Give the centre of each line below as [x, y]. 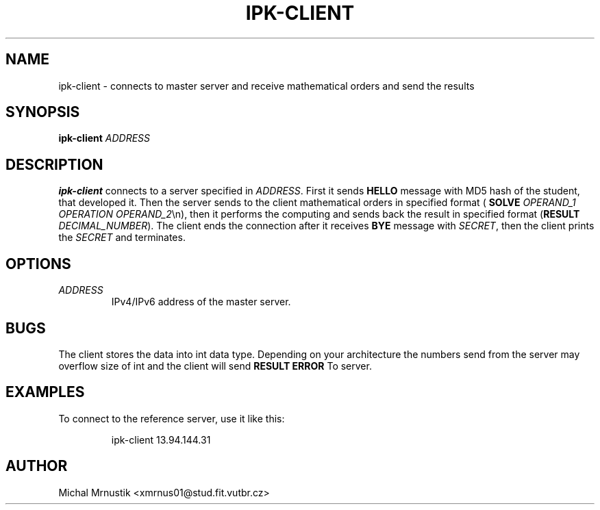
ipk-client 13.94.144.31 [161, 439]
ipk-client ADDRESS [104, 138]
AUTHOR [37, 466]
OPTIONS [38, 264]
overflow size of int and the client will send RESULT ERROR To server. [215, 366]
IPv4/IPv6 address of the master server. [201, 302]
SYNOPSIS [43, 112]
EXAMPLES [45, 392]
